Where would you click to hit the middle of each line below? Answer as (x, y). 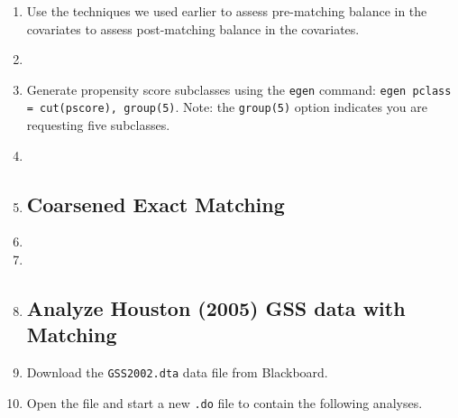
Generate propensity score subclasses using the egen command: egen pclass (239, 89)
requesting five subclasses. (98, 125)
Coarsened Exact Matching (156, 204)
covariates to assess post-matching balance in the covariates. (193, 28)
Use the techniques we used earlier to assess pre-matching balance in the (227, 11)
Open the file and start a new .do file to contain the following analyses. (224, 402)
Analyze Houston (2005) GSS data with (216, 308)
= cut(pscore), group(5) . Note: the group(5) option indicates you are (227, 107)
